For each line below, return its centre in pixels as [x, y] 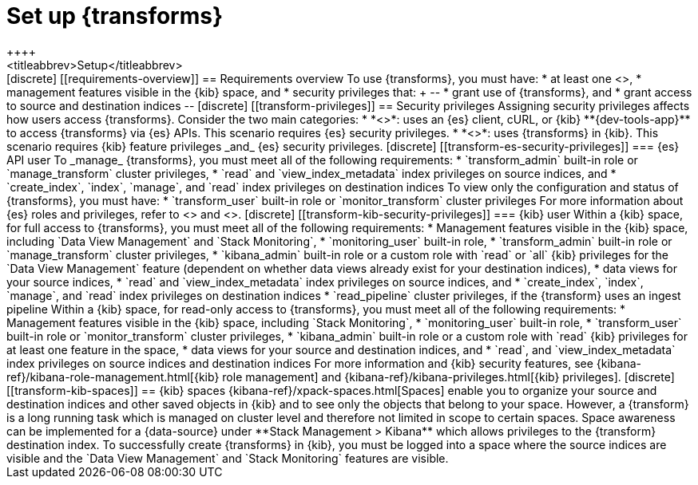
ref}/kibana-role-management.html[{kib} [113, 377]
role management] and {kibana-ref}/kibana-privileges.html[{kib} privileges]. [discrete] [448, 377]
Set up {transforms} [115, 16]
